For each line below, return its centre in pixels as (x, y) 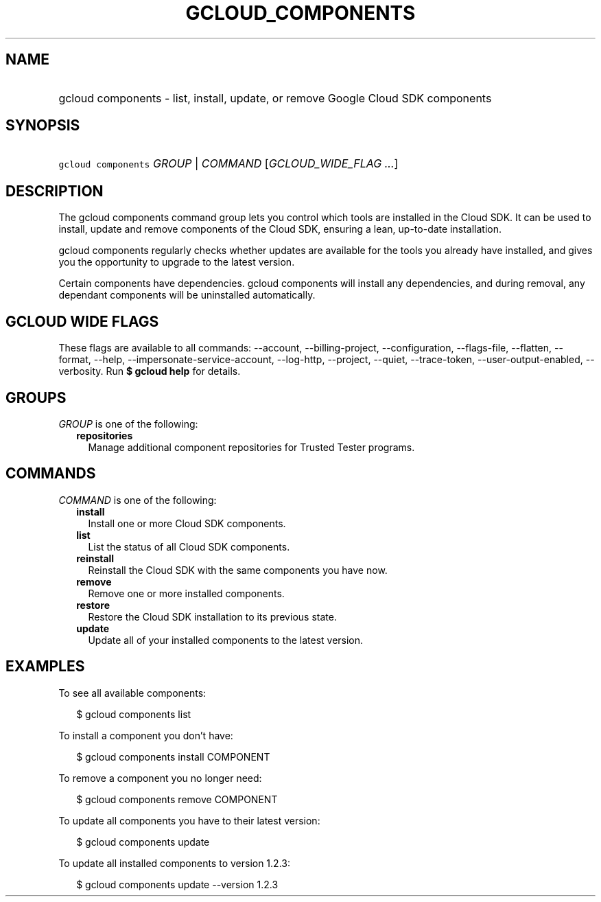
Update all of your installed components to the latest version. (226, 640)
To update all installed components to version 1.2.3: (174, 863)
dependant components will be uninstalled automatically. (187, 295)
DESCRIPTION (55, 191)
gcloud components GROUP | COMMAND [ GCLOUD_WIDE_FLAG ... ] (228, 164)
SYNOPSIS (43, 126)
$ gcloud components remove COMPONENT (177, 799)
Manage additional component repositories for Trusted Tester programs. (251, 447)
